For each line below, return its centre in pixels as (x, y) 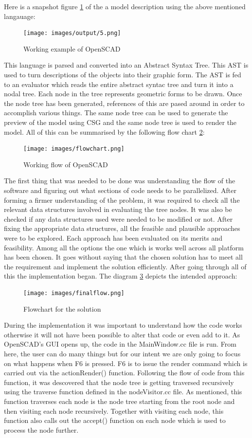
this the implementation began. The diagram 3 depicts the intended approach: (121, 276)
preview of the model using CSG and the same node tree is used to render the (120, 122)
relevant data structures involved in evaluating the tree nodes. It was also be (118, 209)
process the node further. (41, 429)
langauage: (20, 16)
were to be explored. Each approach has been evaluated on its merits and (113, 238)
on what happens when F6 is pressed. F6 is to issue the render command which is (126, 363)
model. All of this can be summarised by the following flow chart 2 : (104, 131)
